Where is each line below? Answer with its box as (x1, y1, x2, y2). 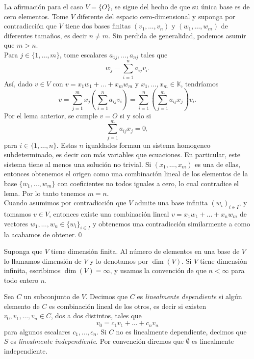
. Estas (56, 139, 77, 150)
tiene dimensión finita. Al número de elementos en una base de (51, 246, 240, 256)
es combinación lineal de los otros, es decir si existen (49, 301, 206, 311)
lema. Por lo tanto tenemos (4, 188, 85, 198)
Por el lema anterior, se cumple (4, 110, 98, 120)
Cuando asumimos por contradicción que (4, 197, 127, 208)
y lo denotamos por (90, 255, 148, 266)
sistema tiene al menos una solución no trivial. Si (4, 159, 152, 169)
